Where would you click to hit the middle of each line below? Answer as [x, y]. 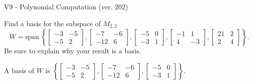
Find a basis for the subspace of [52, 23]
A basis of [19, 70]
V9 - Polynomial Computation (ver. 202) [66, 6]
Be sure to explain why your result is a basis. [73, 51]
